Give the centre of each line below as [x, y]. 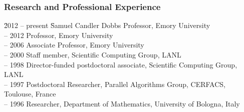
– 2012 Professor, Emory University [59, 35]
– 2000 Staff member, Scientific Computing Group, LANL [93, 54]
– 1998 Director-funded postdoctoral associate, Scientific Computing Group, [121, 64]
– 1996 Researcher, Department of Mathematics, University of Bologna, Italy [122, 103]
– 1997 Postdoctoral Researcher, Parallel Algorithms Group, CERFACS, [115, 84]
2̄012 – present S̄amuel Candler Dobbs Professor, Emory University [107, 25]
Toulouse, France [30, 94]
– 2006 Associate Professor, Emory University [74, 45]
